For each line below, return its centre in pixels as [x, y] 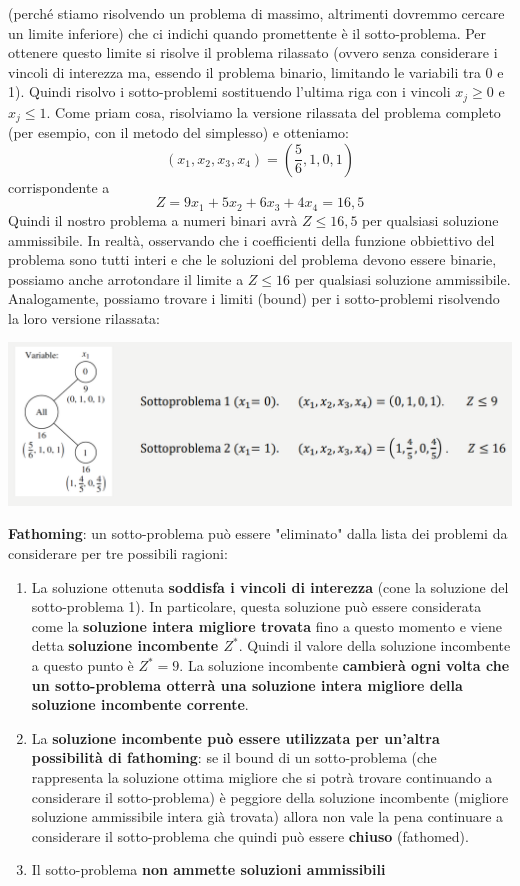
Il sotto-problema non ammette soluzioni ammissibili [208, 869]
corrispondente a [59, 186]
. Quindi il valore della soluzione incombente [374, 645]
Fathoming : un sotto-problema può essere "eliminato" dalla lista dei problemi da [258, 533]
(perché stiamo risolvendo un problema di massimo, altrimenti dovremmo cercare [256, 13]
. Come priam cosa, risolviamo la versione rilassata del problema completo [273, 111]
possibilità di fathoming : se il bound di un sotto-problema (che [234, 757]
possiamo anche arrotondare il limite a [126, 278]
